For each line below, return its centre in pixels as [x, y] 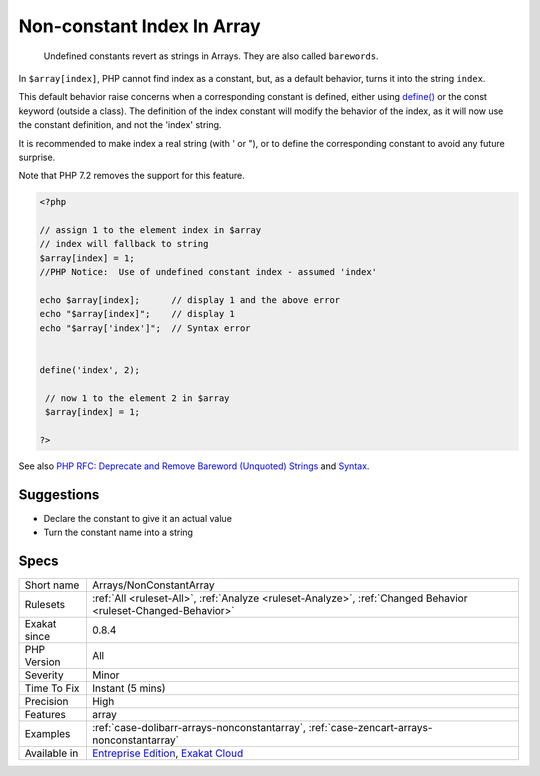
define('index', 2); [89, 369]
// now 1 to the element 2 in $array [137, 398]
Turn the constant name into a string [118, 532]
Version [42, 662]
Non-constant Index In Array [139, 26]
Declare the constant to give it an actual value [137, 518]
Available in [51, 753]
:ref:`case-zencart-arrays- [370, 728]
